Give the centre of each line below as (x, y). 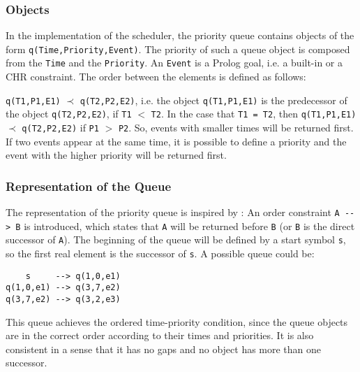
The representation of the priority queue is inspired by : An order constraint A (173, 212)
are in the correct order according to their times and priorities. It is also (160, 335)
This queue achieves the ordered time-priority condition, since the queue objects (177, 321)
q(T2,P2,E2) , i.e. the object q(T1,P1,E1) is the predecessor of (213, 100)
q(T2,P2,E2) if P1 (60, 128)
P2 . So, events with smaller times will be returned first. (236, 128)
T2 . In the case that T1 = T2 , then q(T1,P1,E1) (254, 114)
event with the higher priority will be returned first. (116, 155)
